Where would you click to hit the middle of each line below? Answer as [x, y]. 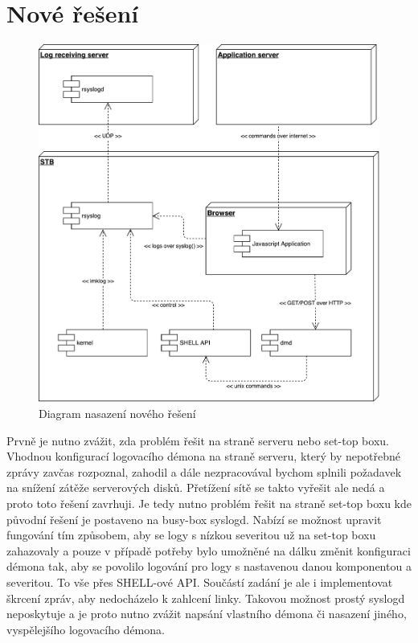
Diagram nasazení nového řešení [117, 414]
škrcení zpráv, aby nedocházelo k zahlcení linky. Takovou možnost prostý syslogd [206, 598]
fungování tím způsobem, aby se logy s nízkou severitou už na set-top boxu [191, 535]
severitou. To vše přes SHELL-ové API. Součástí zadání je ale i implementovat [200, 582]
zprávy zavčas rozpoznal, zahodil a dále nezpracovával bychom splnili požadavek [204, 471]
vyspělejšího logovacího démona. [86, 629]
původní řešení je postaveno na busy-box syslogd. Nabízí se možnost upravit [194, 519]
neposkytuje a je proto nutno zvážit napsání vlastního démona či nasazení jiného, [207, 614]
